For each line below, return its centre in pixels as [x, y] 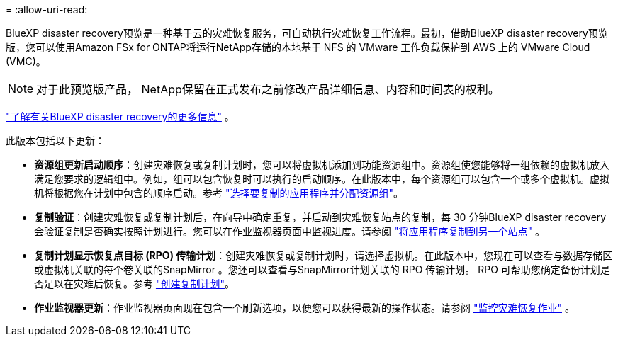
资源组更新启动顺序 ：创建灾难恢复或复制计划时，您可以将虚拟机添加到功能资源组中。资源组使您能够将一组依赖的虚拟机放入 [322, 165]
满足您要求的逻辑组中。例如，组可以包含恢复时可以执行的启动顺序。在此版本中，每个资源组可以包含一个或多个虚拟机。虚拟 [322, 179]
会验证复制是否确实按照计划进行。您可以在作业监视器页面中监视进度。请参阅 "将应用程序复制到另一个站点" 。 [290, 231]
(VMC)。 [26, 61]
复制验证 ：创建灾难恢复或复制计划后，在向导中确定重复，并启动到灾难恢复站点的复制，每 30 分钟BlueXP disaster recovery [320, 217]
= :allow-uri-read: [47, 10]
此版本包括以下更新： [55, 141]
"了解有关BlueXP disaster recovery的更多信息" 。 [120, 116]
